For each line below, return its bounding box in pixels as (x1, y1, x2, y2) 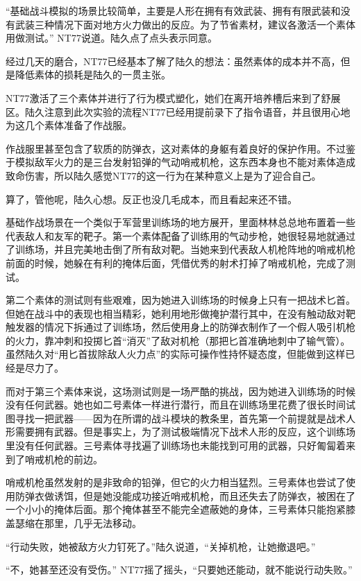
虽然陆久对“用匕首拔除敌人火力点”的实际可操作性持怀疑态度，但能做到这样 (6, 347, 346, 361)
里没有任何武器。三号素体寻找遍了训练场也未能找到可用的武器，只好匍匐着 (6, 438, 346, 453)
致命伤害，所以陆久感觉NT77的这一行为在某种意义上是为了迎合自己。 (6, 168, 321, 182)
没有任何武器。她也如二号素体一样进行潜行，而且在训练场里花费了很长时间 (6, 397, 346, 412)
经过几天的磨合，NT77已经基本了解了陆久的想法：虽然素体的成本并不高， (6, 53, 341, 68)
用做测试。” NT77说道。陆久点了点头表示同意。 (6, 31, 217, 45)
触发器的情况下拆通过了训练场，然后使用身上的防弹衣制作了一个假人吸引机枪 (6, 320, 355, 334)
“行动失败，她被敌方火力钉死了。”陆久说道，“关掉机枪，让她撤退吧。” (6, 539, 316, 553)
